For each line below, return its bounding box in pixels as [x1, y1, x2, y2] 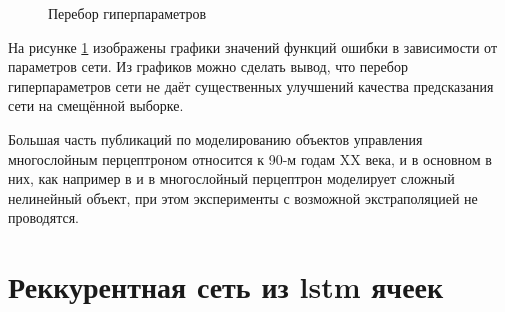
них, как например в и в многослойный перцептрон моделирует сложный [8, 168, 455, 189]
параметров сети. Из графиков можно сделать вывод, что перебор [8, 56, 408, 77]
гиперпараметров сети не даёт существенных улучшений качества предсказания [8, 75, 494, 96]
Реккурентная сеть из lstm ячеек [8, 266, 444, 307]
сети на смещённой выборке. [8, 95, 184, 116]
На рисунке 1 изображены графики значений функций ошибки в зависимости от [8, 36, 498, 57]
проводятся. [8, 207, 80, 228]
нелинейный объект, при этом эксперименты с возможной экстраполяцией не [8, 187, 478, 208]
